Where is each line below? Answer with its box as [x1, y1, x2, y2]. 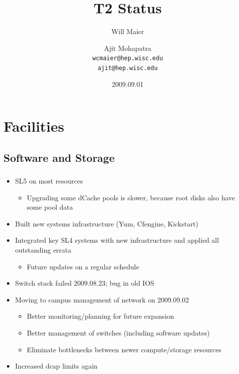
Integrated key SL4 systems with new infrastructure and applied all [15, 235, 219, 245]
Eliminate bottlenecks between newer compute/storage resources [27, 344, 222, 354]
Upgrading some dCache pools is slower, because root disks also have [27, 192, 235, 202]
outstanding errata [15, 245, 71, 255]
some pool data [27, 202, 73, 212]
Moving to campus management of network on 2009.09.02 [15, 294, 189, 304]
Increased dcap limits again [15, 361, 98, 371]
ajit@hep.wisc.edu [98, 64, 158, 72]
